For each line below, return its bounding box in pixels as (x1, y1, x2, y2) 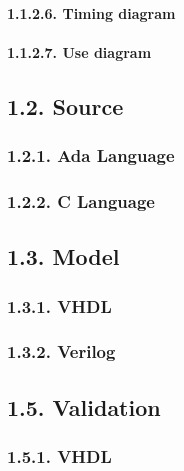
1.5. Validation (7, 391, 161, 422)
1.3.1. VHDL (7, 293, 112, 318)
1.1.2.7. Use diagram (7, 41, 152, 62)
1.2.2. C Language (7, 188, 155, 213)
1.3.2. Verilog (7, 339, 116, 364)
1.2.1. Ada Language (7, 143, 175, 168)
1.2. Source (7, 90, 124, 121)
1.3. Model (7, 241, 120, 272)
